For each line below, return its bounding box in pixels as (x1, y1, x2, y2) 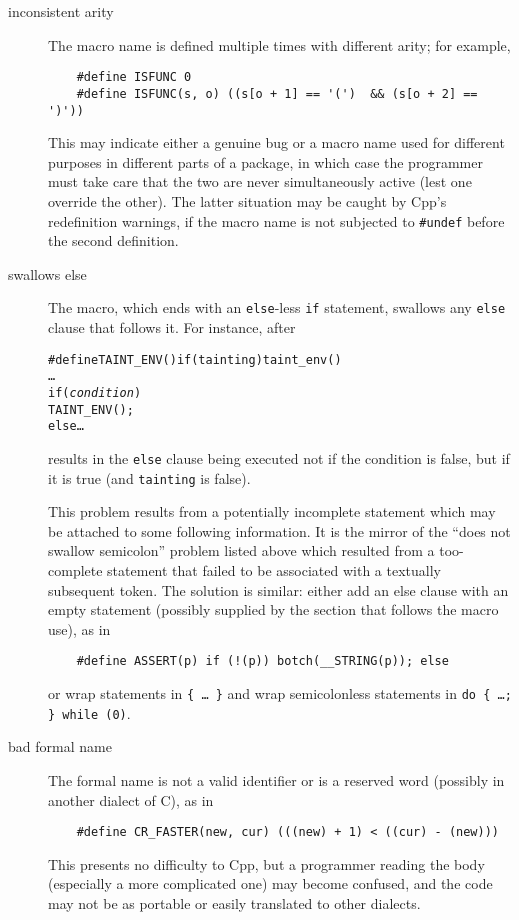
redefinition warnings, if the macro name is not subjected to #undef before (48, 210, 505, 231)
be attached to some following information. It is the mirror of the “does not (48, 520, 511, 541)
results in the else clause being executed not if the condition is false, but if (48, 447, 510, 468)
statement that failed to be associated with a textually (107, 560, 441, 580)
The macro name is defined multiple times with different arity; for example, (48, 34, 511, 55)
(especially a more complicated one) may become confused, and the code (48, 873, 493, 894)
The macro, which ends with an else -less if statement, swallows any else (48, 297, 506, 318)
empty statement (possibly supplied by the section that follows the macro (48, 599, 499, 620)
